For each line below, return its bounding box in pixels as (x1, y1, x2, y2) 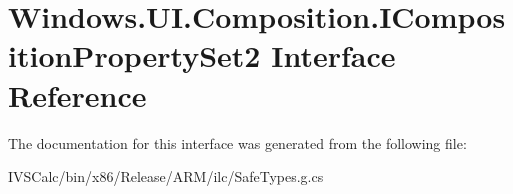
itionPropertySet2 (8, 35, 261, 76)
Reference (8, 74, 147, 115)
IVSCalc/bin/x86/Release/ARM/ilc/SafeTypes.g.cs (8, 166, 324, 187)
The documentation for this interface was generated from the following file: (8, 132, 467, 153)
